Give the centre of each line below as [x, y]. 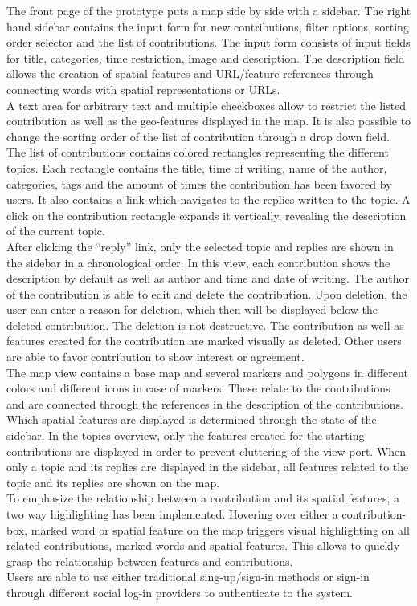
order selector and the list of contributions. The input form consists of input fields [208, 42]
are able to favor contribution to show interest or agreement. [155, 357]
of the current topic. [56, 231]
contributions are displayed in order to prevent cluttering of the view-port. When [206, 451]
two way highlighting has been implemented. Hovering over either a [172, 514]
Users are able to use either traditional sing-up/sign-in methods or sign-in [188, 577]
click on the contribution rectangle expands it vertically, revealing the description [206, 215]
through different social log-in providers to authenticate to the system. [180, 592]
